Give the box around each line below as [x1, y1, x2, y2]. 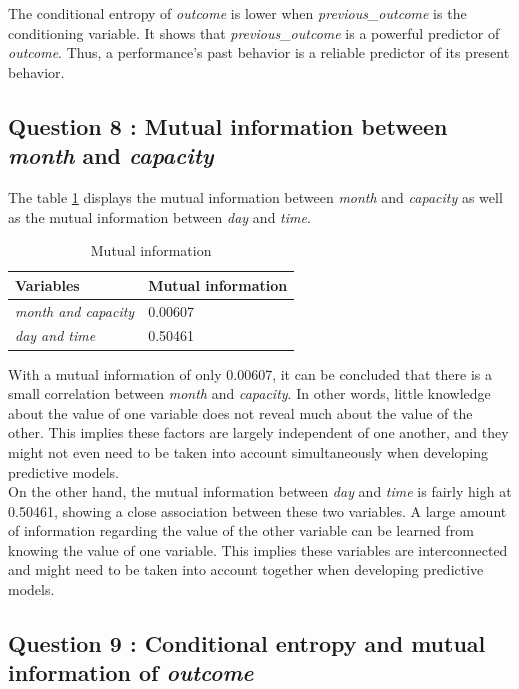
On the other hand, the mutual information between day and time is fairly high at [8, 481, 512, 502]
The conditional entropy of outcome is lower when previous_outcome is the [8, 3, 467, 23]
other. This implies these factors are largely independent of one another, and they [8, 422, 509, 443]
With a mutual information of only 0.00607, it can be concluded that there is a [8, 363, 492, 384]
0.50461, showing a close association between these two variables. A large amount [8, 500, 507, 521]
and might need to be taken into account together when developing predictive [8, 559, 484, 580]
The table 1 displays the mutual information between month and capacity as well [8, 186, 503, 207]
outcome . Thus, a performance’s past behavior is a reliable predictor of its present [8, 42, 510, 63]
